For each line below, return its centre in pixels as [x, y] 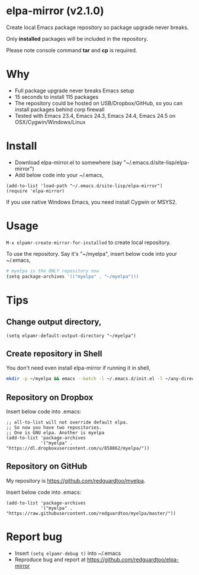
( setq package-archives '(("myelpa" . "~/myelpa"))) [73, 277]
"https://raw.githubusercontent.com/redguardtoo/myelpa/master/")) [91, 513]
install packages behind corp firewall [60, 109]
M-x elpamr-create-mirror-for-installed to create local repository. [89, 242]
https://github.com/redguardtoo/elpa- [133, 559]
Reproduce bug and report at [50, 559]
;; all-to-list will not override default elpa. [67, 422]
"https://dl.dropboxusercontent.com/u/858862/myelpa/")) [78, 448]
